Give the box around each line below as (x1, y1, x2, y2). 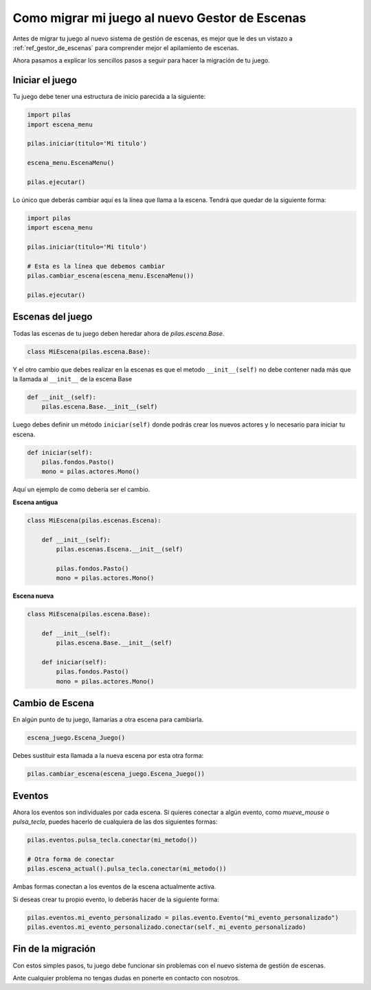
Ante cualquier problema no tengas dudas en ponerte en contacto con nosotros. (12, 974, 240, 982)
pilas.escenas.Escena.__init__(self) (56, 545, 183, 553)
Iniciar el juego (12, 74, 78, 86)
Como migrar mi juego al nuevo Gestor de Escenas (12, 10, 306, 25)
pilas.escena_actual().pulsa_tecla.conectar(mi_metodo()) (27, 865, 227, 873)
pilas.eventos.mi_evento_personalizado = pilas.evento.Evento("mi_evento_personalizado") (27, 914, 339, 921)
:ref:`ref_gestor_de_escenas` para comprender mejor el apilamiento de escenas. (12, 43, 240, 52)
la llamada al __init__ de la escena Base (12, 374, 133, 383)
